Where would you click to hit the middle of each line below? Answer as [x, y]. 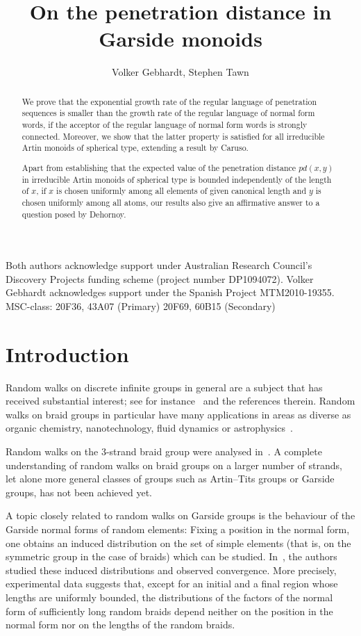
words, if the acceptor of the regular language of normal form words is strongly [165, 125]
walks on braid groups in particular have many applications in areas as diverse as [178, 414]
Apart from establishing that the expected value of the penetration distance [159, 167]
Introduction [67, 353]
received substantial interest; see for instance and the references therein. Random [180, 401]
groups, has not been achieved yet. [79, 492]
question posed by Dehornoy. [74, 214]
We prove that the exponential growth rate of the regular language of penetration [169, 101]
